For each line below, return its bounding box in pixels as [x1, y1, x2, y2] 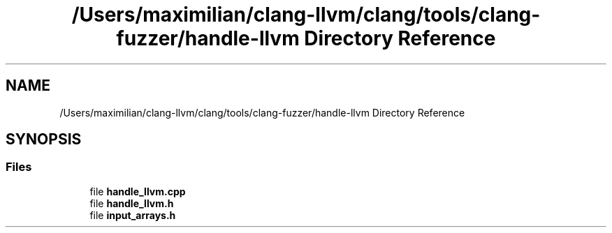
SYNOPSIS [6, 130, 82, 149]
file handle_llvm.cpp [89, 185, 186, 197]
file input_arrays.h [89, 209, 176, 221]
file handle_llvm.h [89, 197, 174, 209]
